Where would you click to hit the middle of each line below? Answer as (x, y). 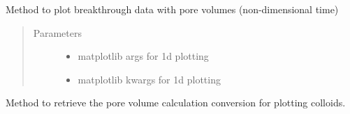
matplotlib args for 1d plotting (143, 56)
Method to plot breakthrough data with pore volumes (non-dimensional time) (172, 9)
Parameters (57, 32)
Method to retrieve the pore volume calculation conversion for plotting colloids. (176, 103)
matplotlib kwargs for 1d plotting (149, 79)
